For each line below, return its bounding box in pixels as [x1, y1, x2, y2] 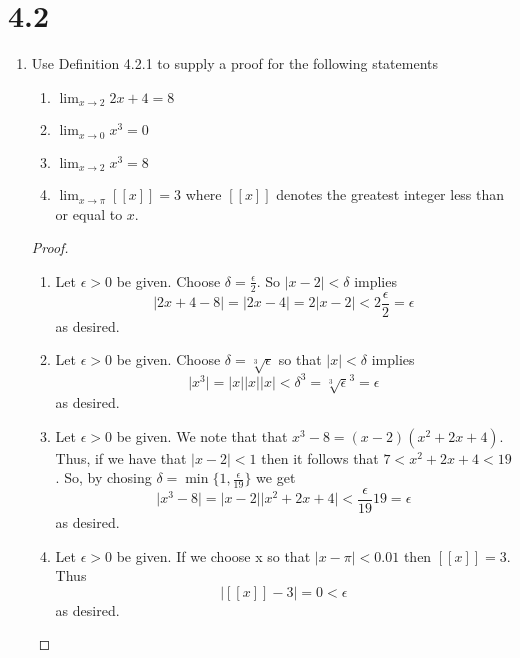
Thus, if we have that [55, 447, 187, 468]
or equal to [55, 203, 123, 224]
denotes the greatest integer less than [276, 184, 505, 205]
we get [256, 467, 296, 488]
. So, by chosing [55, 467, 152, 488]
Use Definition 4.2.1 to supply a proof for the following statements [31, 53, 439, 74]
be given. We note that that [116, 425, 288, 446]
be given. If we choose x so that [116, 545, 311, 566]
